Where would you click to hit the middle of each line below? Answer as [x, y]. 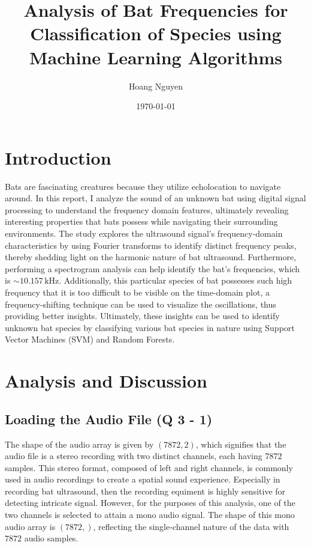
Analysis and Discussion [106, 381]
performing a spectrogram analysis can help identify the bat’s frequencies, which [153, 268]
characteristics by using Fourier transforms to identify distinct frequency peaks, [151, 245]
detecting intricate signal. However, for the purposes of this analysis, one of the [150, 503]
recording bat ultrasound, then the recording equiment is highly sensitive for [145, 491]
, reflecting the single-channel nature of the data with [191, 526]
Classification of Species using [156, 33]
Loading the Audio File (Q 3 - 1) [109, 419]
